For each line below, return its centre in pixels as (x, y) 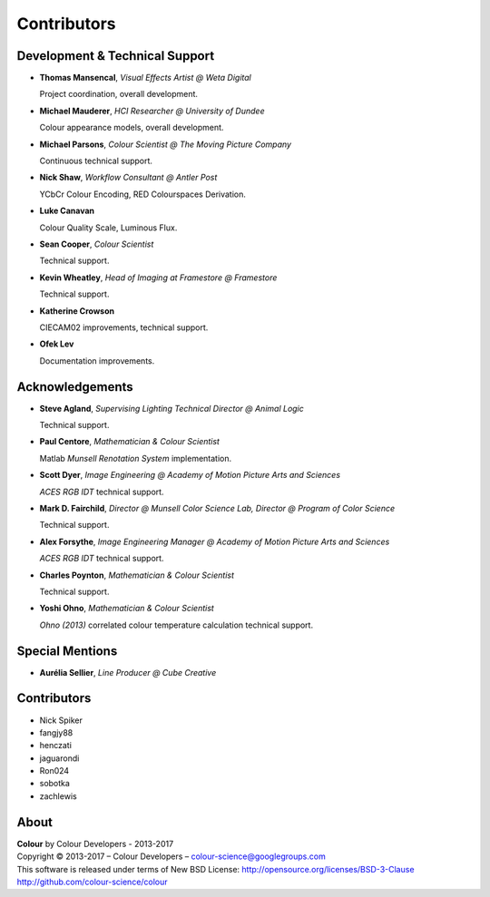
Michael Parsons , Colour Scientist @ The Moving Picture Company (166, 144)
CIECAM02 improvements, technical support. (124, 327)
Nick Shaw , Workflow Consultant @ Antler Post (128, 178)
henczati (56, 746)
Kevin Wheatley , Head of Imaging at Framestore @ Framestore (158, 278)
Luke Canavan (67, 211)
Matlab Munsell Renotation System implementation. (136, 458)
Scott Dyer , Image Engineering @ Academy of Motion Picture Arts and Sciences (190, 475)
